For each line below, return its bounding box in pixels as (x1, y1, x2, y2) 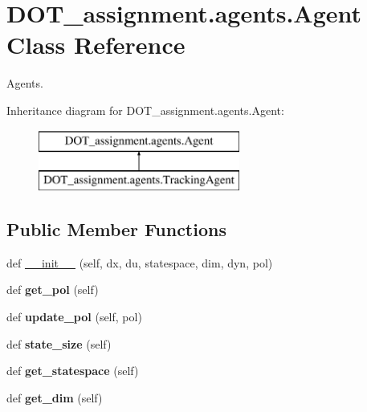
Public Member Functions (6, 217, 226, 242)
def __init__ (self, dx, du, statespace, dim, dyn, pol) (6, 254, 273, 271)
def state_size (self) (6, 335, 112, 352)
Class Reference (6, 28, 186, 61)
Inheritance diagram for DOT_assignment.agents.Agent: (6, 101, 284, 118)
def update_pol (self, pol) (6, 308, 142, 325)
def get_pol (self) (6, 281, 99, 298)
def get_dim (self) (6, 389, 103, 406)
